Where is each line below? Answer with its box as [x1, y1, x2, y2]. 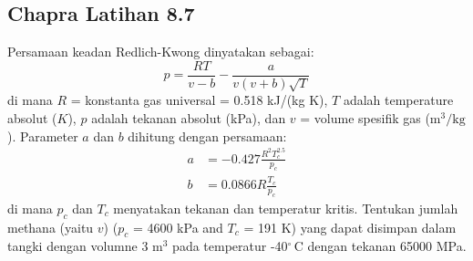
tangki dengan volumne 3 [7, 236, 149, 256]
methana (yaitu [7, 217, 94, 236]
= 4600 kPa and [132, 217, 223, 236]
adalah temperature [343, 90, 454, 110]
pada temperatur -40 [172, 236, 288, 256]
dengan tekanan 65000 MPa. [307, 236, 467, 256]
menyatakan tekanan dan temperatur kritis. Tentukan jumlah [113, 198, 458, 217]
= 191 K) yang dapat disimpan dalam [243, 217, 457, 236]
